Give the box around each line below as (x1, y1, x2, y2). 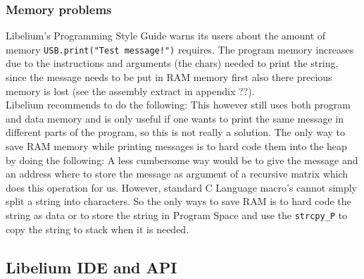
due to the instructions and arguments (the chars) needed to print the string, (6, 56, 339, 70)
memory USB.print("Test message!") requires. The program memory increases (6, 42, 354, 56)
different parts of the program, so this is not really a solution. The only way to (6, 125, 346, 139)
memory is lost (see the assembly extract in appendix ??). (6, 83, 255, 98)
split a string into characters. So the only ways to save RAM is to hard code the (6, 194, 351, 209)
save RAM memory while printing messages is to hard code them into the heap (6, 139, 347, 154)
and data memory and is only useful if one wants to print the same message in (6, 111, 344, 125)
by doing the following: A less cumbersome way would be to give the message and (6, 152, 358, 167)
